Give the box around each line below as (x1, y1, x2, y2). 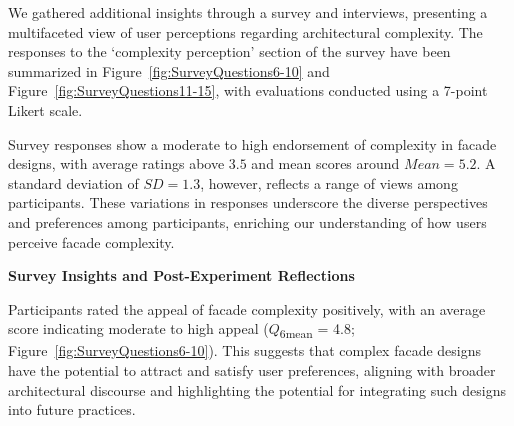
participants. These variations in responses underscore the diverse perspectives (8, 192, 488, 213)
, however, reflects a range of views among (200, 172, 458, 193)
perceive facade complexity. (8, 231, 175, 252)
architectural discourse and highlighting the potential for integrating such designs (8, 379, 507, 400)
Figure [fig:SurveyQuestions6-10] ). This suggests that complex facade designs (8, 340, 482, 361)
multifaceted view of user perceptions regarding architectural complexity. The (8, 21, 483, 42)
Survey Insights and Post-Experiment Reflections (8, 265, 355, 286)
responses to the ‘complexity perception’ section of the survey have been (8, 41, 451, 62)
